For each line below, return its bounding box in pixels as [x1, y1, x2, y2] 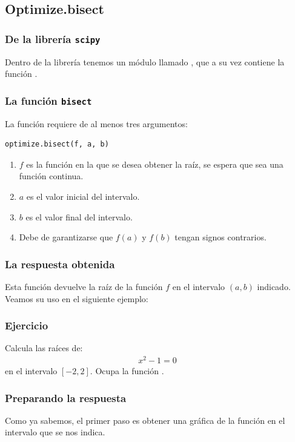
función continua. [19, 170, 84, 182]
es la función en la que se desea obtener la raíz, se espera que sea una [26, 157, 283, 170]
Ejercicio [5, 318, 48, 333]
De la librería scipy [5, 31, 101, 46]
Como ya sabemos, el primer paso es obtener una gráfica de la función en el [5, 414, 285, 426]
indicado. [257, 280, 291, 292]
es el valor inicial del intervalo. [26, 190, 140, 202]
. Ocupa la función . [90, 364, 164, 377]
